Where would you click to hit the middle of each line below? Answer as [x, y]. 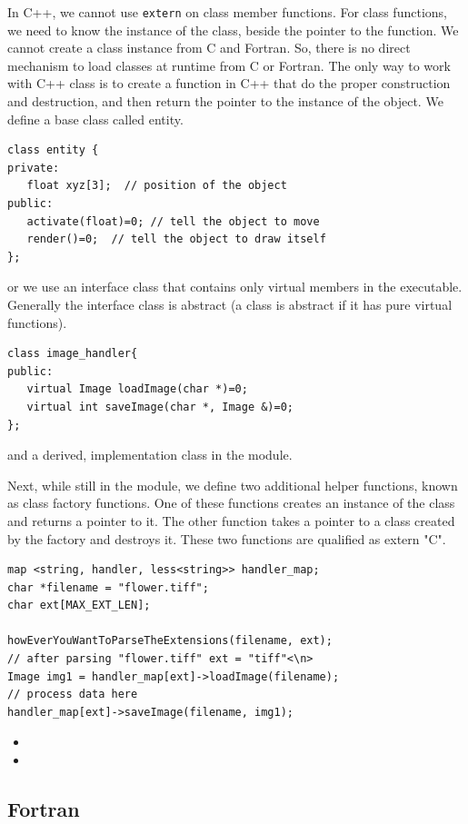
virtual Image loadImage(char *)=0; [137, 389]
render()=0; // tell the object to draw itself [176, 239]
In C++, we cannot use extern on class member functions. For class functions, [227, 12]
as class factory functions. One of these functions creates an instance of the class [231, 503]
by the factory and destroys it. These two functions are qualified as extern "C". [227, 538]
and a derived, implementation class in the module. [150, 455]
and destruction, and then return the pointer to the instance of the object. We [225, 101]
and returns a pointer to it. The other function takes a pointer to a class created [231, 520]
